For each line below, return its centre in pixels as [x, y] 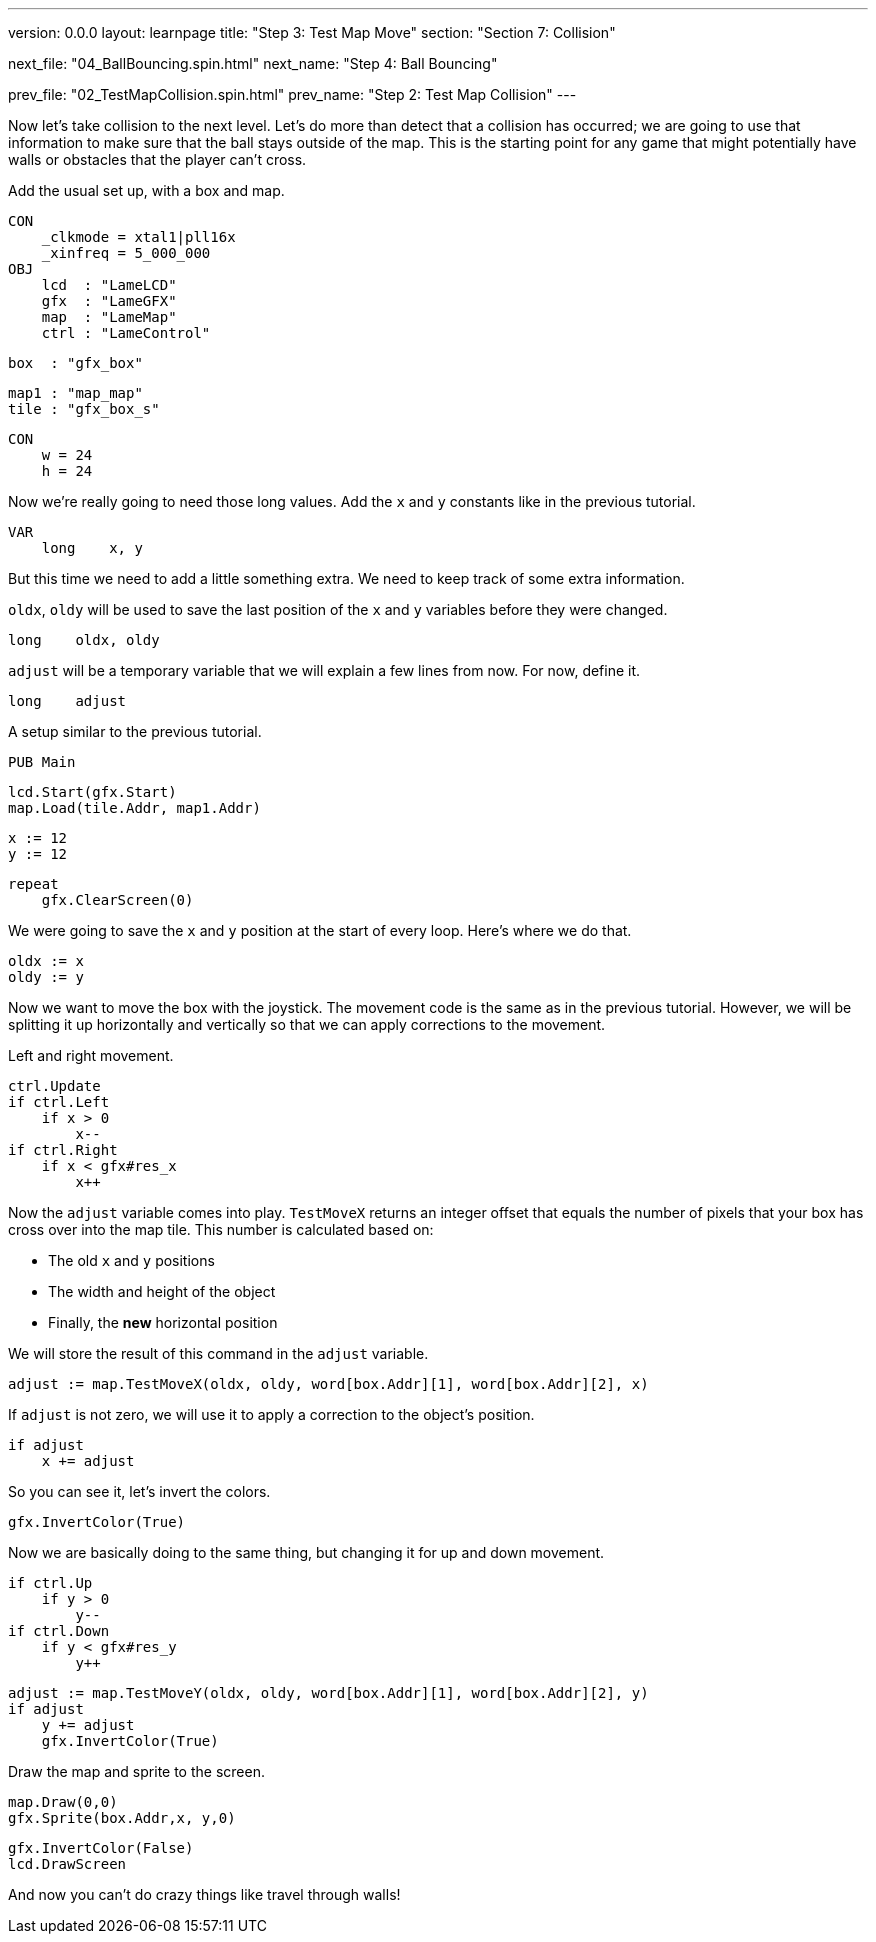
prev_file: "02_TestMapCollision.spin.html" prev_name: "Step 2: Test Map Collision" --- [292, 94]
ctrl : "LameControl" [126, 333]
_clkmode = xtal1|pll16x [138, 237]
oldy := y [46, 977]
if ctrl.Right [63, 1150]
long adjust [67, 701]
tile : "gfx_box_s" [84, 409]
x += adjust [88, 1461]
